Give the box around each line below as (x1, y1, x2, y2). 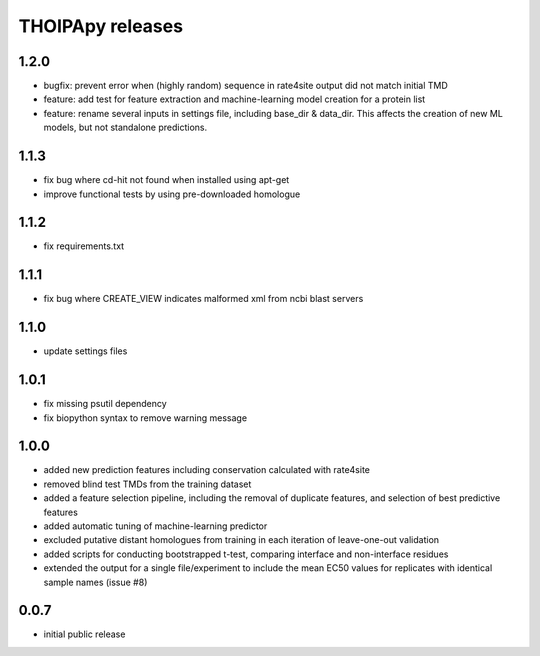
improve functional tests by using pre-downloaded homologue (43, 188, 301, 200)
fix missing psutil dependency (43, 398, 167, 410)
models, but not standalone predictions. (43, 121, 208, 134)
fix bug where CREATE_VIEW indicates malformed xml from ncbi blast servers (43, 293, 364, 305)
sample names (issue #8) (43, 576, 148, 588)
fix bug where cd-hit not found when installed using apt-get (43, 174, 290, 186)
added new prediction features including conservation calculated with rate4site (43, 464, 370, 476)
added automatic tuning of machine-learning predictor (43, 520, 268, 532)
